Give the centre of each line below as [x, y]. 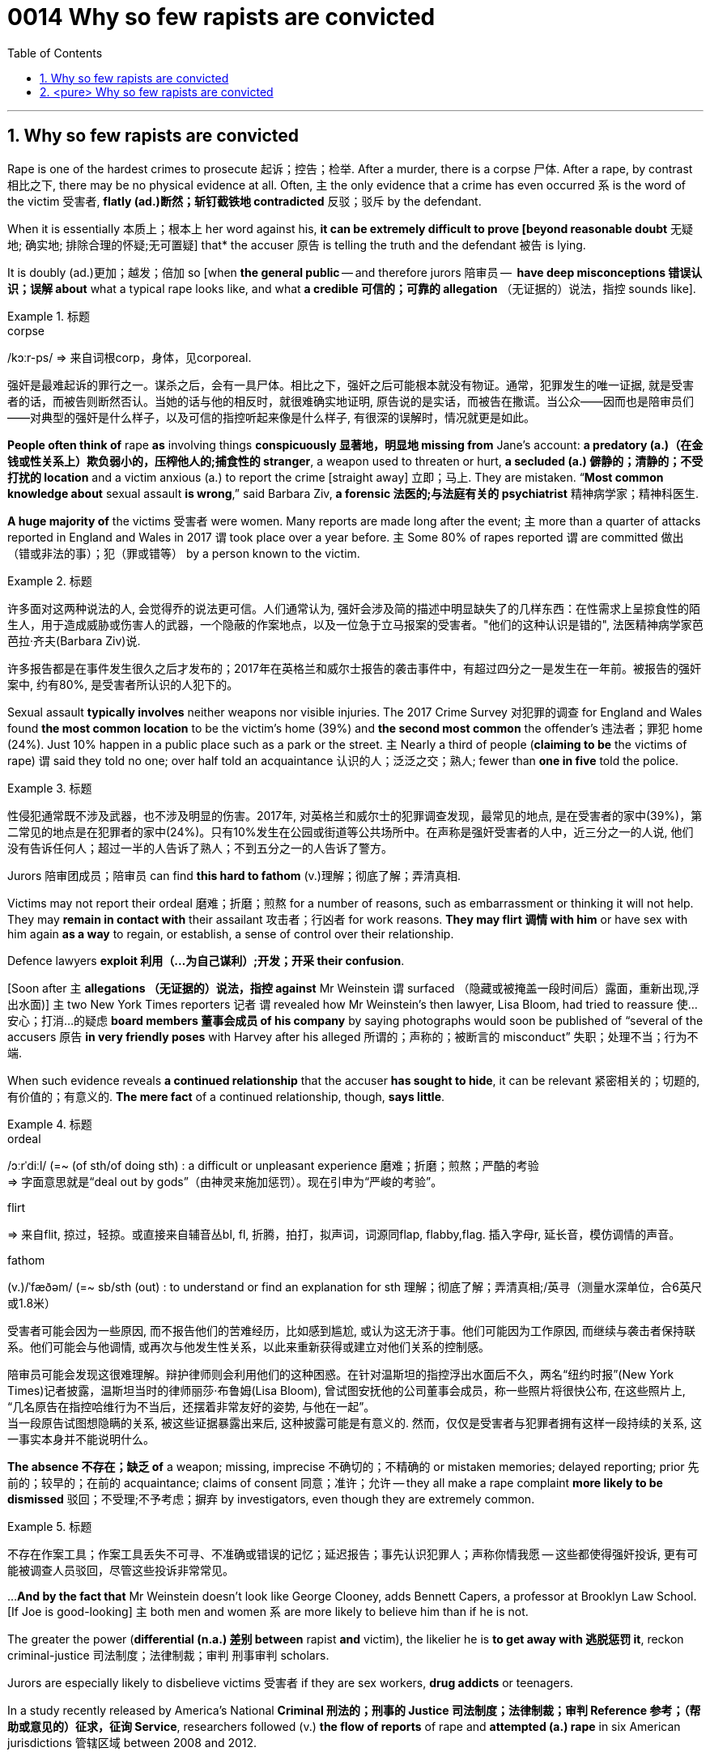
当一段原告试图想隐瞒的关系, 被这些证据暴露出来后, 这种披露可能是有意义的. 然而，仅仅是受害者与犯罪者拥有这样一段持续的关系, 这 [355, 1422]
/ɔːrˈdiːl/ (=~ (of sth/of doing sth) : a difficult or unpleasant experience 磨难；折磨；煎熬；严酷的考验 [273, 1165]
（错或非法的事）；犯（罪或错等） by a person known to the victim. [184, 553]
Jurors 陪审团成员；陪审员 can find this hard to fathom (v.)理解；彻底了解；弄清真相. [234, 875]
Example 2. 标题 [50, 580]
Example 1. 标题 [49, 316]
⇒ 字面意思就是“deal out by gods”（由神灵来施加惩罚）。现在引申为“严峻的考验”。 [225, 1181]
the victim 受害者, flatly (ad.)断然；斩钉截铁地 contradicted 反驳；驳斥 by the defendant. [244, 201]
